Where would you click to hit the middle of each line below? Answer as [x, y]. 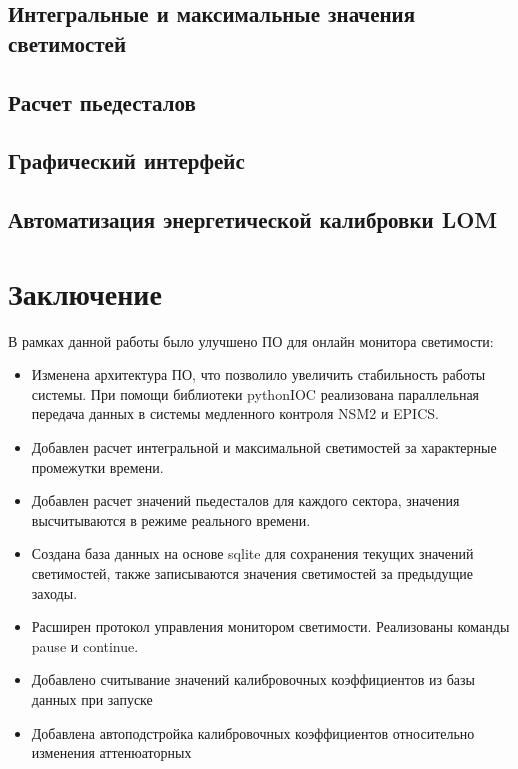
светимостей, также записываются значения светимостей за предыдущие [252, 572]
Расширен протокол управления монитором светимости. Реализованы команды [270, 626]
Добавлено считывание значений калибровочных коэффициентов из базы [253, 679]
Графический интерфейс [126, 160]
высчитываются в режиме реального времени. [171, 519]
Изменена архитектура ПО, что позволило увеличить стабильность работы [258, 374]
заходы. [54, 592]
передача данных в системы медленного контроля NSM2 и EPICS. [235, 413]
